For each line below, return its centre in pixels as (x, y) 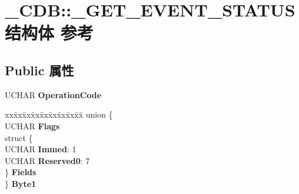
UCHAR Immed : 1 (41, 149)
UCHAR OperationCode (53, 94)
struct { (19, 137)
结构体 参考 (49, 33)
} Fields (21, 172)
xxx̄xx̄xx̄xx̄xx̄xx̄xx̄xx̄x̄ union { (59, 114)
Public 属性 (39, 70)
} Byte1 (21, 183)
